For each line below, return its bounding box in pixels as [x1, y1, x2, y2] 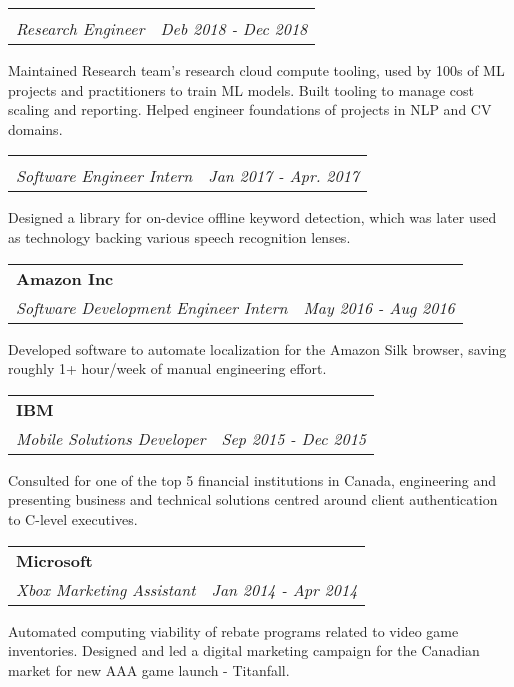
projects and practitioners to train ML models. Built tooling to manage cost [8, 79, 474, 100]
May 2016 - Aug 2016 [303, 295, 455, 319]
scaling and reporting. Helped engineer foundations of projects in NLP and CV [8, 99, 492, 120]
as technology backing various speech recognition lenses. [8, 226, 351, 247]
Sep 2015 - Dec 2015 [221, 426, 366, 450]
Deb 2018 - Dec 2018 [160, 17, 308, 40]
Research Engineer [16, 17, 145, 40]
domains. [8, 118, 63, 139]
